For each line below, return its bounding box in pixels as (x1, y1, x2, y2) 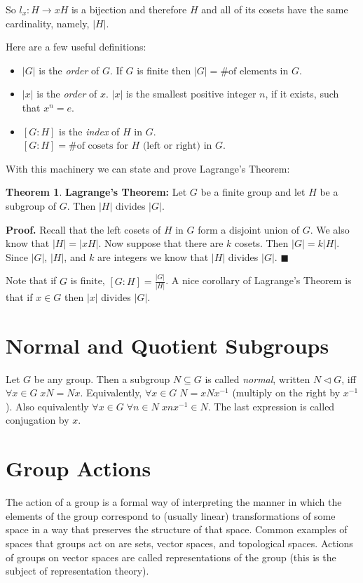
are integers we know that (97, 249, 209, 264)
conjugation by (6, 413, 69, 427)
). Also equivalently (6, 398, 89, 413)
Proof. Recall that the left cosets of (6, 222, 161, 236)
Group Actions (6, 454, 151, 483)
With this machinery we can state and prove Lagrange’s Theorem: (6, 161, 290, 175)
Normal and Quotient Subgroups (6, 330, 329, 359)
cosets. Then (234, 236, 289, 250)
